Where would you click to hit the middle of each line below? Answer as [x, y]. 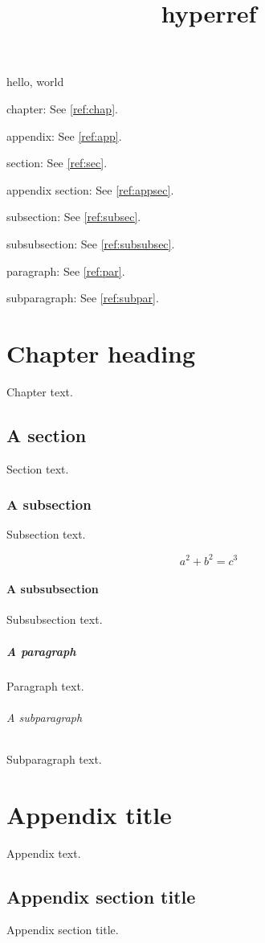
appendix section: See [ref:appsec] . [90, 189]
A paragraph [41, 651]
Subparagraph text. [54, 758]
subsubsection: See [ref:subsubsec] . [91, 243]
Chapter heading [101, 353]
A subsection [49, 504]
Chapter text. [40, 391]
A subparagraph [45, 717]
